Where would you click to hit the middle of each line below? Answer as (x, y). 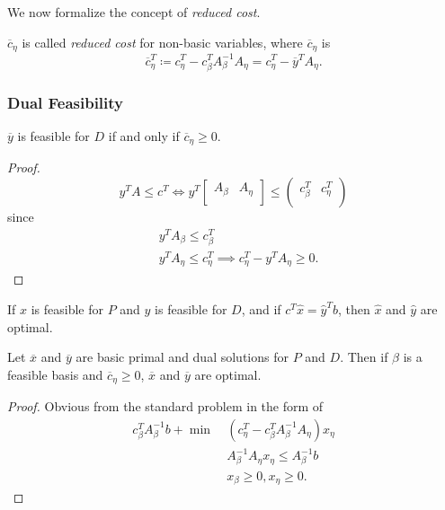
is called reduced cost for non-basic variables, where (162, 42)
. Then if (364, 357)
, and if (261, 308)
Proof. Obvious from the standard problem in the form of (165, 406)
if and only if (144, 135)
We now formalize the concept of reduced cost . (134, 12)
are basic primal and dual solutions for (182, 357)
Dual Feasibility (66, 102)
